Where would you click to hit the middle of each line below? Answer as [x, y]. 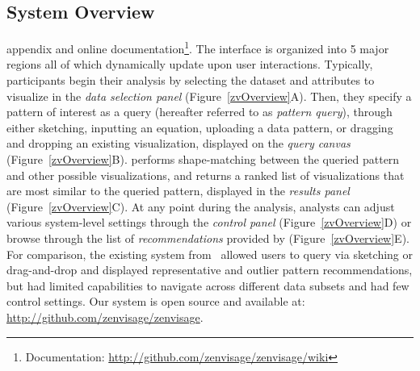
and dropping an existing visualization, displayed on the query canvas [178, 143]
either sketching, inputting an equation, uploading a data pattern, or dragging [200, 127]
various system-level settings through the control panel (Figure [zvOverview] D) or [209, 222]
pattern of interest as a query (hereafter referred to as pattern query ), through [199, 112]
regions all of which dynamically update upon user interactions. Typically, [190, 64]
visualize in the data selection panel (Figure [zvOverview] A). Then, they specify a [209, 96]
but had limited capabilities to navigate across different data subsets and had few [208, 285]
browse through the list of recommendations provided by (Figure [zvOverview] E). [208, 238]
